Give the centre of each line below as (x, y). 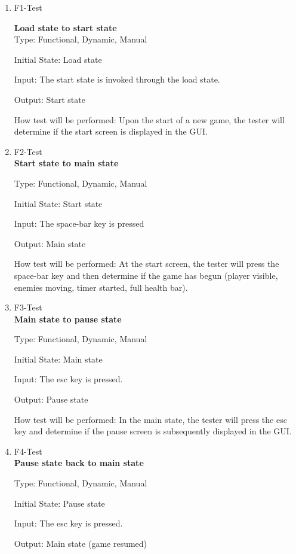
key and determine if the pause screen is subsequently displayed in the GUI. (153, 431)
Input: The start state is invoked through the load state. (117, 79)
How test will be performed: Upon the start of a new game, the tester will (149, 119)
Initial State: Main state (58, 359)
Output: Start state (50, 99)
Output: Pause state (51, 399)
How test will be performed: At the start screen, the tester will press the (147, 264)
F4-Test (28, 451)
